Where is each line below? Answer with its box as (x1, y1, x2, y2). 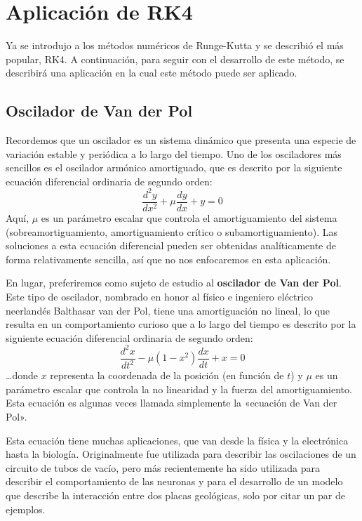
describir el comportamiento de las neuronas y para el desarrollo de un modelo (6, 474, 343, 489)
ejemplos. (6, 501, 46, 516)
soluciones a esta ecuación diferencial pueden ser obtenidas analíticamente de (6, 238, 336, 253)
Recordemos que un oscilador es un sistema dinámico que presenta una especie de (6, 133, 356, 147)
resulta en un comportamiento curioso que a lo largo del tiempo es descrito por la (6, 317, 356, 331)
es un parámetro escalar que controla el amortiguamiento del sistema (41, 211, 337, 225)
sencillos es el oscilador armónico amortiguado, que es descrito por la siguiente (6, 160, 342, 175)
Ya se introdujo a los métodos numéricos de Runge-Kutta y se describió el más (6, 38, 344, 53)
